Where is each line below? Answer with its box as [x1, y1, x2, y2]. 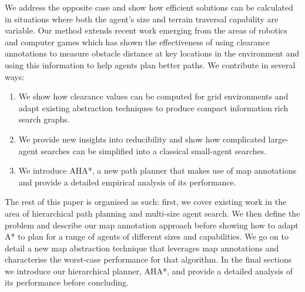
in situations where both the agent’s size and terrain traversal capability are [5, 12, 279, 25]
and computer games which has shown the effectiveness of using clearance [5, 35, 270, 48]
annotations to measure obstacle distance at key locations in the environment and [5, 47, 299, 59]
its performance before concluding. [5, 276, 129, 288]
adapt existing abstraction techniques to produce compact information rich [18, 101, 289, 114]
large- [268, 132, 289, 145]
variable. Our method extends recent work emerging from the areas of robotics [5, 24, 287, 36]
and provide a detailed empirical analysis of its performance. [18, 175, 236, 188]
